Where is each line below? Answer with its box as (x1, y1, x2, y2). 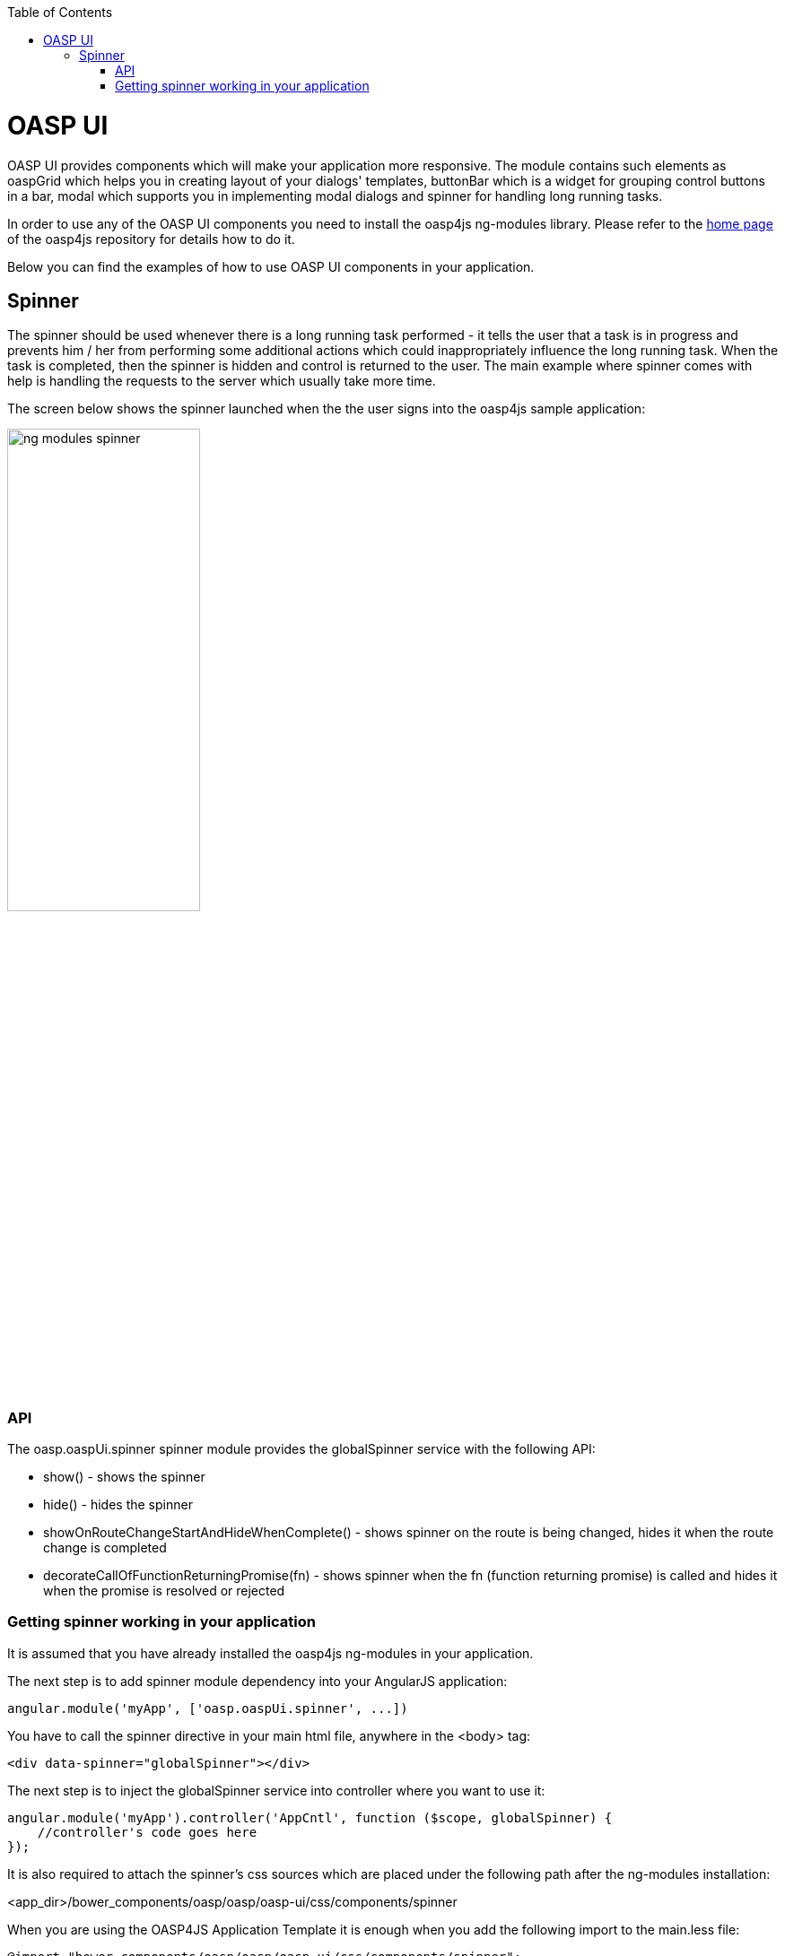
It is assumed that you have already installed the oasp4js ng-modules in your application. (7, 1645, 534, 1661)
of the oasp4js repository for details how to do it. (7, 230, 295, 247)
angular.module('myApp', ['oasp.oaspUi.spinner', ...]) (7, 1700, 408, 1716)
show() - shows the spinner (43, 1469, 205, 1485)
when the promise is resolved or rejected (43, 1583, 285, 1599)
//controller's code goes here (37, 1824, 257, 1839)
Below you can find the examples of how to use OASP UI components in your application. (7, 258, 535, 274)
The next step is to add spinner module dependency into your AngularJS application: (7, 1673, 508, 1689)
